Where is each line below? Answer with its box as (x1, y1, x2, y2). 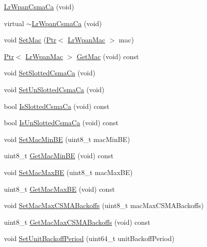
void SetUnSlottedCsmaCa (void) (4, 84, 105, 94)
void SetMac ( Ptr (4, 35, 57, 45)
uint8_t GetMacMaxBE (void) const (4, 183, 115, 194)
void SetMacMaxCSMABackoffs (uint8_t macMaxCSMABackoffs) (4, 200, 204, 211)
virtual (4, 18, 24, 28)
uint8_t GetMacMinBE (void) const (4, 150, 114, 161)
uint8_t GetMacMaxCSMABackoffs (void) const (4, 216, 150, 227)
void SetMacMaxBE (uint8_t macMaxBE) (4, 167, 133, 177)
